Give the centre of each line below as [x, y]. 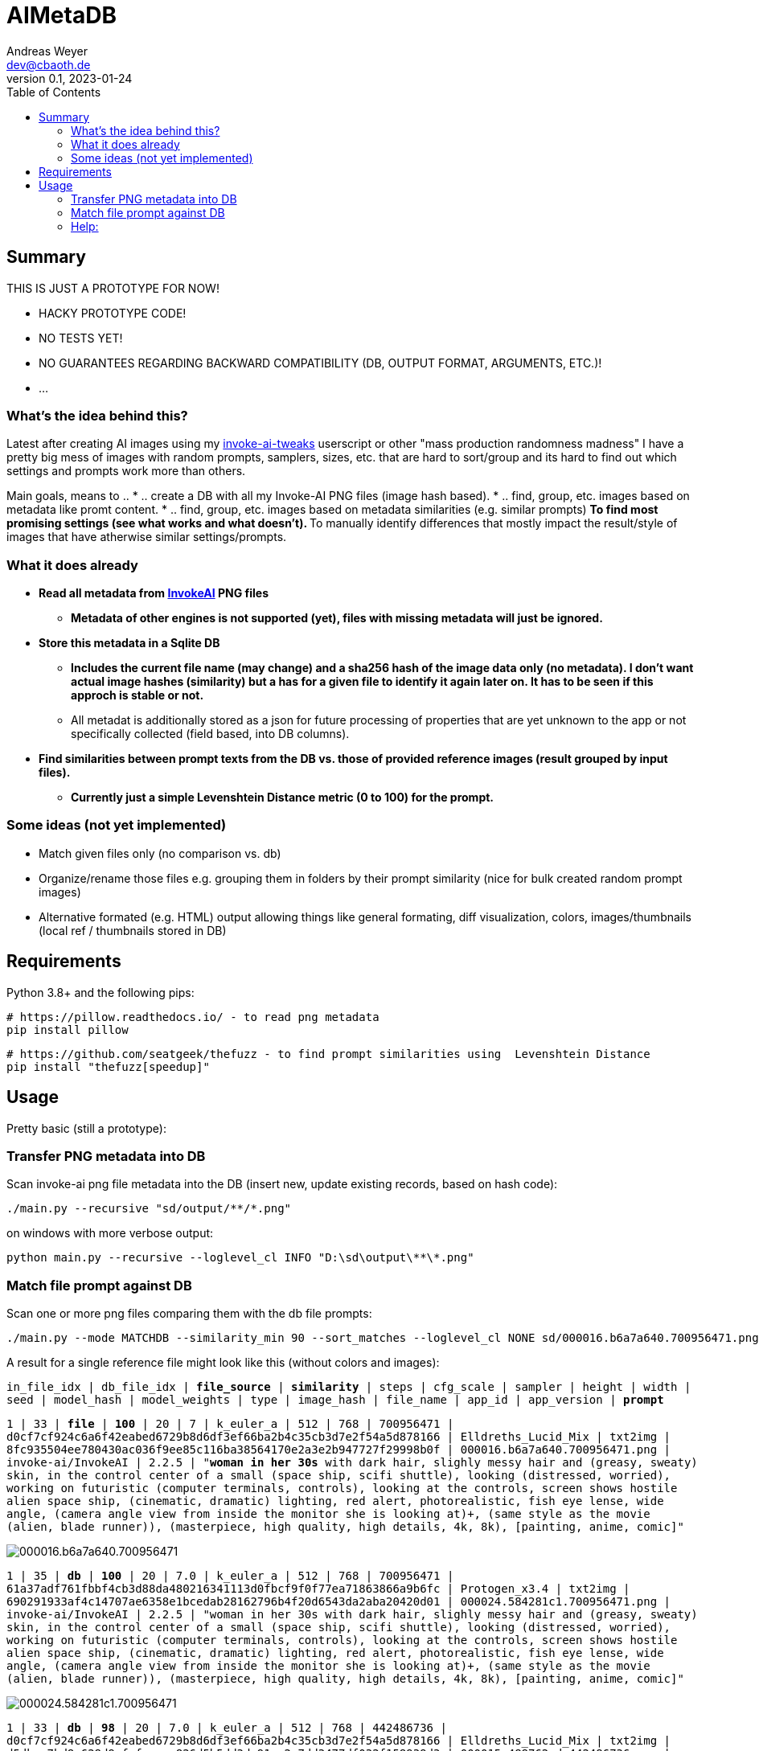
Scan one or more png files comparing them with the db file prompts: [189, 1314]
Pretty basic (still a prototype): [86, 1128]
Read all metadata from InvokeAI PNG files [154, 593]
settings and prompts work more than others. [126, 471]
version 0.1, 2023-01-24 [70, 78]
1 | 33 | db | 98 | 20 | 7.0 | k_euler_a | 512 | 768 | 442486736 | [227, 1728]
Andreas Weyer [47, 51]
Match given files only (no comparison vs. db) [160, 853]
